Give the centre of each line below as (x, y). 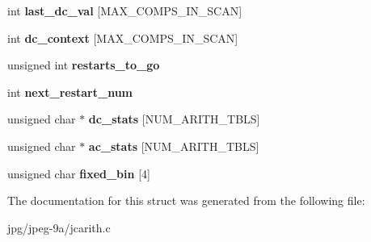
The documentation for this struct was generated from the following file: (186, 200)
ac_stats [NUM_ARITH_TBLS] (174, 146)
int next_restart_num (70, 92)
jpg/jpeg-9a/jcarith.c (59, 227)
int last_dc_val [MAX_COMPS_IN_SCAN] (125, 10)
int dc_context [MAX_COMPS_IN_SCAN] (123, 38)
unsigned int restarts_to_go (84, 65)
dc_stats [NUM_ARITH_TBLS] (174, 119)
